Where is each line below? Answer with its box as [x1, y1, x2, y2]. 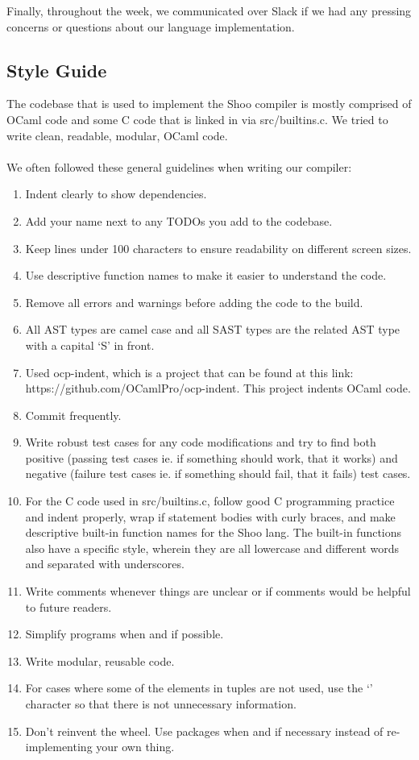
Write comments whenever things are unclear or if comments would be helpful [25, 583, 411, 600]
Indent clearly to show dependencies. [25, 185, 207, 202]
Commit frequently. [25, 406, 122, 423]
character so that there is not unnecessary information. [25, 696, 297, 712]
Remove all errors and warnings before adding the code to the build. [25, 293, 363, 310]
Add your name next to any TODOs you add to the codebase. [25, 212, 333, 229]
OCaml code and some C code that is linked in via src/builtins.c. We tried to [6, 110, 388, 127]
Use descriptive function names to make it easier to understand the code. [25, 267, 387, 284]
